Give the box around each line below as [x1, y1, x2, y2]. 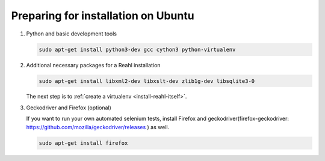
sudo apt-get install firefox [39, 139, 128, 147]
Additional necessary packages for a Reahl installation [26, 61, 161, 68]
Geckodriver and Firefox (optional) [26, 104, 111, 111]
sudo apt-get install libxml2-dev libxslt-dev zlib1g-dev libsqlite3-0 [39, 77, 255, 84]
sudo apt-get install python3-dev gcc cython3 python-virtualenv [39, 46, 236, 53]
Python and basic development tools [26, 30, 117, 37]
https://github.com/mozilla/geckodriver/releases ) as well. [26, 123, 170, 130]
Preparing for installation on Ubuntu [11, 9, 195, 22]
